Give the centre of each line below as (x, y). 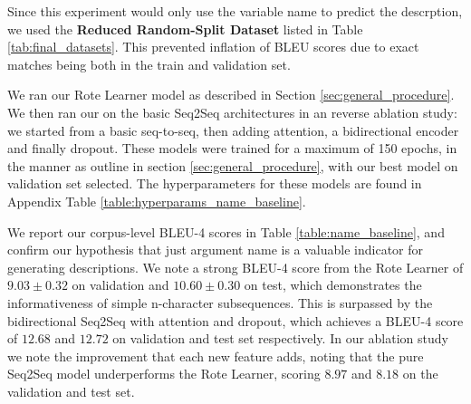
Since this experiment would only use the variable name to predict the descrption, (235, 11)
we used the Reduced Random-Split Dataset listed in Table (185, 29)
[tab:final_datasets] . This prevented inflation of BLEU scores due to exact (213, 47)
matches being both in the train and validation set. (149, 64)
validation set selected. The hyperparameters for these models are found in (215, 183)
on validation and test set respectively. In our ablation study (280, 338)
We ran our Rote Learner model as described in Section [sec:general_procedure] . (231, 95)
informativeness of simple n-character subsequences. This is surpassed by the (220, 302)
